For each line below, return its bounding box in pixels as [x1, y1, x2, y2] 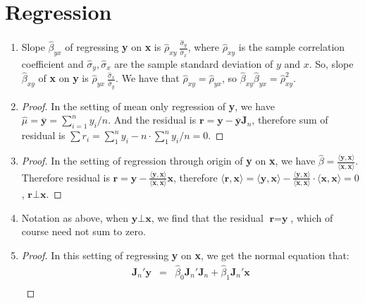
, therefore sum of [252, 112, 328, 127]
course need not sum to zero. [21, 224, 146, 239]
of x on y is [38, 71, 89, 85]
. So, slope [309, 56, 354, 71]
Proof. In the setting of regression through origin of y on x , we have [21, 153, 316, 168]
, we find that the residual [151, 210, 264, 225]
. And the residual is [108, 112, 197, 127]
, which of [290, 210, 333, 225]
